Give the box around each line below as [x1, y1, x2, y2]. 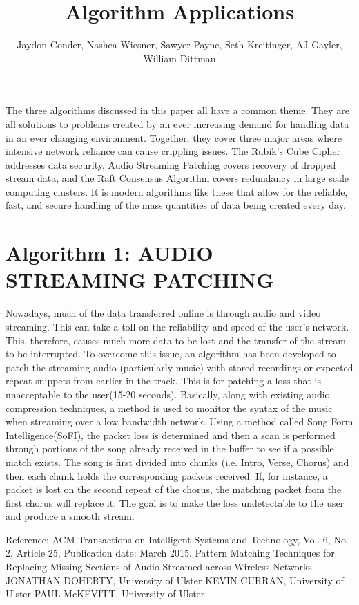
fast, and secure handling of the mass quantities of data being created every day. [6, 198, 346, 212]
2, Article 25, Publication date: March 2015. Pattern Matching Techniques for [6, 546, 335, 560]
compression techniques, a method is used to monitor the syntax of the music [6, 400, 333, 415]
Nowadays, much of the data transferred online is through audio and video [6, 306, 321, 320]
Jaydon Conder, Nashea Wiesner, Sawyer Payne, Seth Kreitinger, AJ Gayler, [17, 37, 342, 52]
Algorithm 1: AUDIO [6, 239, 213, 267]
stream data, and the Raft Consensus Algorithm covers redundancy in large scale [6, 171, 349, 185]
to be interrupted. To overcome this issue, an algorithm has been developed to [6, 346, 336, 361]
